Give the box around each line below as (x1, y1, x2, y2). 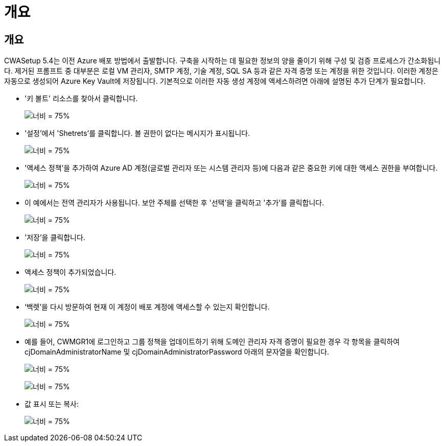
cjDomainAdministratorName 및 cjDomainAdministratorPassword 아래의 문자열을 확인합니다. (25, 347, 330, 357)
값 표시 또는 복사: (25, 400, 79, 409)
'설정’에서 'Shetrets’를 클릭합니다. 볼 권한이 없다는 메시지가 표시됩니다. (25, 129, 250, 138)
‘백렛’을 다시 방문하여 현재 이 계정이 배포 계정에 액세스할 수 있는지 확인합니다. (25, 302, 270, 312)
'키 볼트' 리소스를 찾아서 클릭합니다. (25, 94, 138, 103)
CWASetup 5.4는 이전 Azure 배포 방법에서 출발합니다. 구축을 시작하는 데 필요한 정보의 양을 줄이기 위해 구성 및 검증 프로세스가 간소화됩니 (4, 56, 441, 65)
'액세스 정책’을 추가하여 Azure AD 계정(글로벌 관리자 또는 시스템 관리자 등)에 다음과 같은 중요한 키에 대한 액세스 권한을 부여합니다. (25, 163, 438, 173)
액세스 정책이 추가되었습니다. (25, 268, 116, 277)
